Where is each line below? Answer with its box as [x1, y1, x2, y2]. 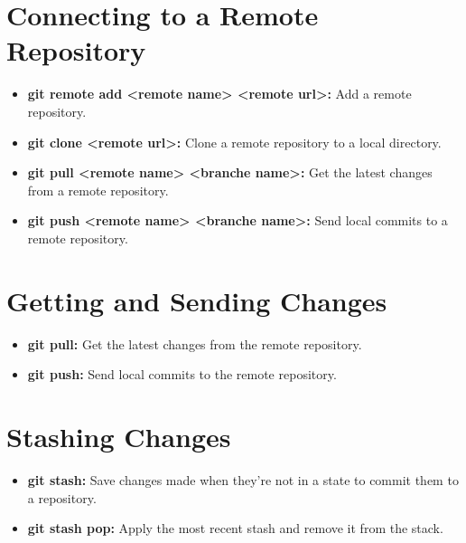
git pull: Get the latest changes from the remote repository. [27, 334, 362, 353]
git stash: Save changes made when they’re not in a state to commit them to [27, 470, 459, 489]
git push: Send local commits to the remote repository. [27, 365, 337, 384]
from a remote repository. [27, 180, 169, 199]
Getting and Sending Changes [6, 281, 387, 319]
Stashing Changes [6, 417, 231, 454]
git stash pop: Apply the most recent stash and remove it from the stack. [27, 519, 443, 538]
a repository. [27, 488, 97, 507]
